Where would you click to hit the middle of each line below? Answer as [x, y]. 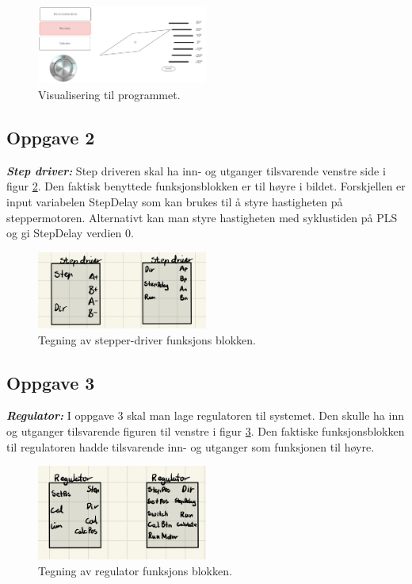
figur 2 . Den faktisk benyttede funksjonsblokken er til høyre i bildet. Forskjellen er [206, 186]
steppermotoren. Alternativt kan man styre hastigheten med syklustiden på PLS [202, 217]
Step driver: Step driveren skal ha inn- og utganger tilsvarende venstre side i [196, 170]
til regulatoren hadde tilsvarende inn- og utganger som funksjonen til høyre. [191, 446]
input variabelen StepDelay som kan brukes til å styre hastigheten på [175, 201]
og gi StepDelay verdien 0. [70, 233]
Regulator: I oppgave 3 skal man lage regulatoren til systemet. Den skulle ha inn [205, 415]
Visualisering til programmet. [109, 94]
